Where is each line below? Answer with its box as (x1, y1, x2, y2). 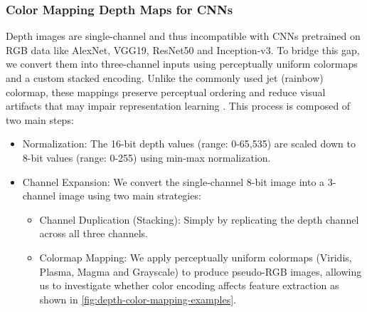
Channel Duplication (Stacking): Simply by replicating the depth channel (39, 212, 359, 227)
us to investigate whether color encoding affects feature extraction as (39, 278, 339, 293)
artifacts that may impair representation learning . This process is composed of (6, 98, 351, 113)
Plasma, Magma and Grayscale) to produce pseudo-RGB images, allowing (39, 264, 362, 279)
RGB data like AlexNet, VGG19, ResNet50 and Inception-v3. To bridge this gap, (6, 42, 360, 57)
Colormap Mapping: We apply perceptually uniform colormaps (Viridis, (39, 249, 352, 264)
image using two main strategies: (58, 188, 201, 203)
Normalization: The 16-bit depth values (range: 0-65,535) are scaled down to (22, 136, 356, 151)
